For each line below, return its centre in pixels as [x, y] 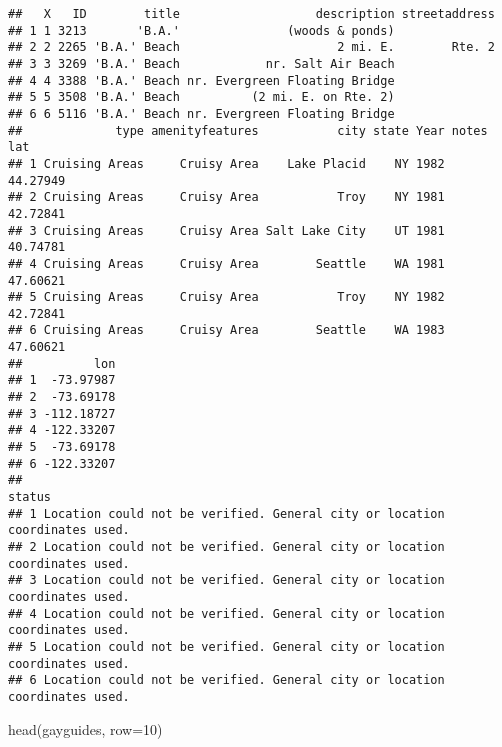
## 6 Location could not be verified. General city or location [226, 680]
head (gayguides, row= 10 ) [85, 728]
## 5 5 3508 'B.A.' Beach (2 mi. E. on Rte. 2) [201, 97]
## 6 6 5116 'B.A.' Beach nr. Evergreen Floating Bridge [201, 113]
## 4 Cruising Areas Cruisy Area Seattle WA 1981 [226, 263]
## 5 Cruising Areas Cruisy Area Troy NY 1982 [226, 297]
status [29, 497]
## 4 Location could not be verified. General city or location [226, 613]
